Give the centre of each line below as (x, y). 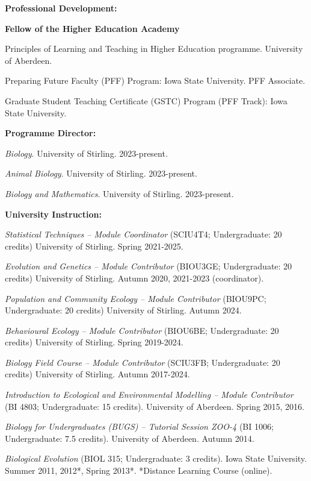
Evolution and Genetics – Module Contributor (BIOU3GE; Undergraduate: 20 (149, 266)
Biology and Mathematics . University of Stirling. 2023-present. (119, 193)
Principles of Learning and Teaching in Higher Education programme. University (154, 49)
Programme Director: (51, 133)
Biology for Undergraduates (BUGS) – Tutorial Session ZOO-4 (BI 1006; (139, 426)
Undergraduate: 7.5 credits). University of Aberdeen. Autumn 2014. (130, 438)
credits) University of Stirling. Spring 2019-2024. (94, 342)
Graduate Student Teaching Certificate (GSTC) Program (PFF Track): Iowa (146, 100)
